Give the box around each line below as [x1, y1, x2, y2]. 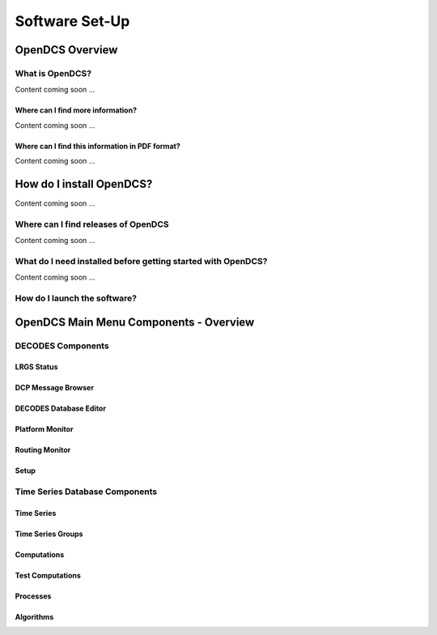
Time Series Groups [15, 529, 83, 539]
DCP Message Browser [15, 383, 95, 393]
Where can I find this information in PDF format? [15, 141, 181, 151]
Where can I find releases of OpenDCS [15, 219, 169, 230]
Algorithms [15, 612, 54, 621]
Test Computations [15, 570, 81, 580]
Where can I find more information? [15, 105, 138, 115]
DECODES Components [15, 340, 109, 352]
